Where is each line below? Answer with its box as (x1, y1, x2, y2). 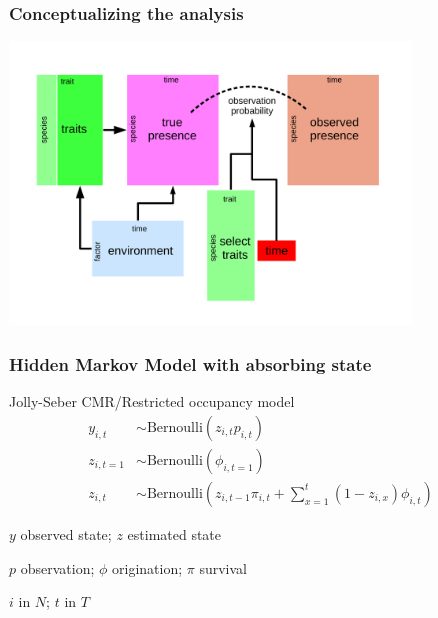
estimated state (127, 523, 222, 544)
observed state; (20, 523, 112, 544)
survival (199, 557, 247, 578)
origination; (112, 557, 183, 578)
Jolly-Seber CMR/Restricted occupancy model (9, 391, 295, 412)
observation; (20, 557, 95, 578)
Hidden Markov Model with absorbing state (9, 352, 372, 376)
